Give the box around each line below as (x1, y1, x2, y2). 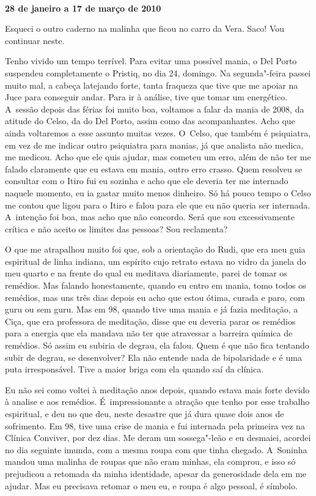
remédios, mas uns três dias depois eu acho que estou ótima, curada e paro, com (5, 291, 306, 303)
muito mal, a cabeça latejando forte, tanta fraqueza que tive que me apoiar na (5, 78, 298, 91)
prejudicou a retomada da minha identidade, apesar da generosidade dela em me (5, 467, 307, 479)
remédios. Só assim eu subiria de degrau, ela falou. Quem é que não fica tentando (5, 339, 309, 352)
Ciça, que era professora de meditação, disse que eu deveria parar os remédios (5, 314, 296, 327)
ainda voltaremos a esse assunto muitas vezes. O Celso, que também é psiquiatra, (5, 126, 311, 139)
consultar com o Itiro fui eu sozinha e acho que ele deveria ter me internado (5, 174, 288, 187)
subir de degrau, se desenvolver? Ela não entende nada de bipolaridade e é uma (5, 350, 302, 363)
